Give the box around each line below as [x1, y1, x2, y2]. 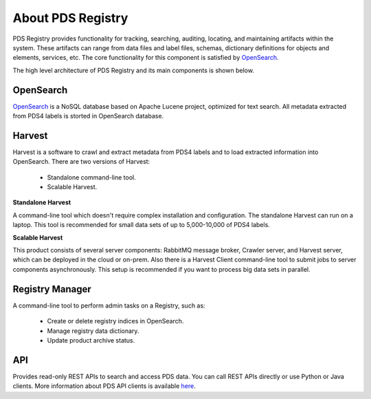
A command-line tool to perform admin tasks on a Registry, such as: [12, 301, 205, 310]
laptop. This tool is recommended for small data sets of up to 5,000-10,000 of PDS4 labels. [12, 221, 271, 229]
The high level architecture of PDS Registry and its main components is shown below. [12, 66, 254, 74]
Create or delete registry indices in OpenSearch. [47, 317, 184, 325]
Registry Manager [12, 283, 92, 295]
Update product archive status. [47, 336, 135, 344]
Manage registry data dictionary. [47, 327, 139, 335]
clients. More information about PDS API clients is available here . [12, 382, 196, 390]
